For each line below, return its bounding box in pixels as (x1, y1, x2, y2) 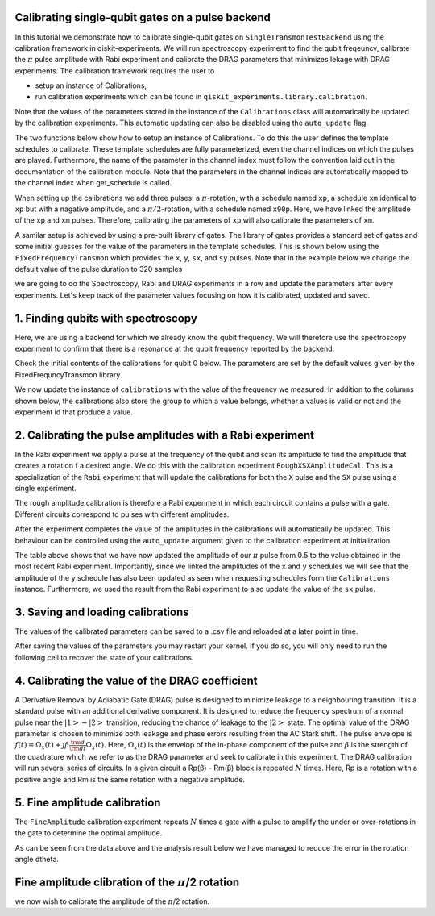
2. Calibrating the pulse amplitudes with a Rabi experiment (14, 428, 314, 442)
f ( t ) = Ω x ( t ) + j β (14, 740, 70, 752)
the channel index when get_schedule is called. (14, 178, 172, 188)
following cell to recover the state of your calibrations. (14, 652, 194, 662)
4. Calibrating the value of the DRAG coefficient (14, 673, 258, 687)
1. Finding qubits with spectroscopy (14, 311, 197, 325)
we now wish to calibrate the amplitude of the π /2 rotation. (14, 896, 209, 906)
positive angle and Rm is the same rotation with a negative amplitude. (14, 774, 246, 784)
